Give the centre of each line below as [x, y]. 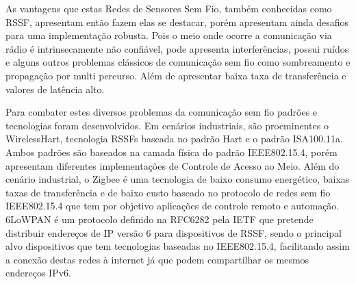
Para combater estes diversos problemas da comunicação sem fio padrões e [162, 112]
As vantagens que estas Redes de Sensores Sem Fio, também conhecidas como [169, 8]
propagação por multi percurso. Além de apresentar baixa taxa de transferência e [176, 75]
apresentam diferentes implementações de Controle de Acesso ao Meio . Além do [173, 165]
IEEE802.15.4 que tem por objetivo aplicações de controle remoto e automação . [173, 206]
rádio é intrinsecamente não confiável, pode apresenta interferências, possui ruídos [177, 48]
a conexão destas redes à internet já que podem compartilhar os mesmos [157, 259]
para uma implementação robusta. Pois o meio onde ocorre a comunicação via [169, 35]
